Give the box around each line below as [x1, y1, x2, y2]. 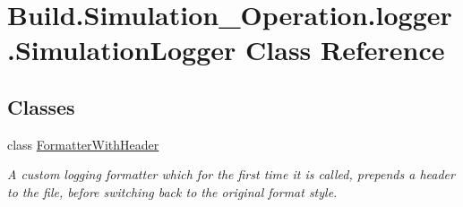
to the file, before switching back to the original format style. [7, 182, 338, 201]
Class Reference [245, 31, 445, 68]
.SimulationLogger [7, 31, 236, 68]
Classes [7, 92, 75, 120]
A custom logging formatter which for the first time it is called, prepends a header [7, 165, 455, 184]
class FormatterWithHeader [7, 134, 159, 153]
